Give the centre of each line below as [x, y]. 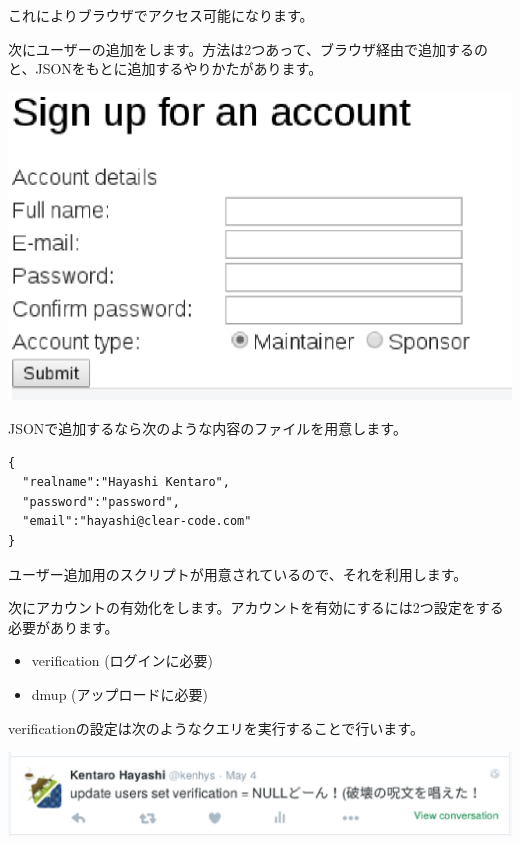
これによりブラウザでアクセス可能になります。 [161, 15]
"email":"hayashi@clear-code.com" [137, 521]
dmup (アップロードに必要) [119, 693]
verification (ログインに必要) [122, 660]
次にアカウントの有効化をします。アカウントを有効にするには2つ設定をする [256, 607]
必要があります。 [63, 626]
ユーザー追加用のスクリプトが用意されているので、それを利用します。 [238, 573]
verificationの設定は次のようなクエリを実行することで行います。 [216, 727]
